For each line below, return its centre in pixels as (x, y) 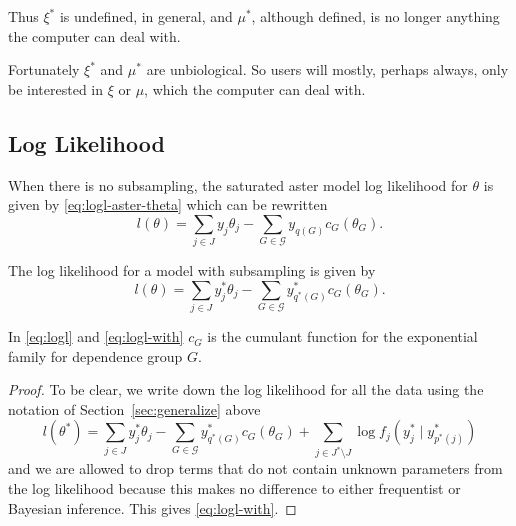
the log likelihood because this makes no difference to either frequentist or (234, 487)
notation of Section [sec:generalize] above (134, 408)
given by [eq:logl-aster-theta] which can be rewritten (168, 204)
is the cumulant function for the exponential (342, 336)
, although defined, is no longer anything (375, 16)
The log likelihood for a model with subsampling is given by (192, 270)
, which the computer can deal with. (255, 88)
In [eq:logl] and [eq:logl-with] (96, 336)
